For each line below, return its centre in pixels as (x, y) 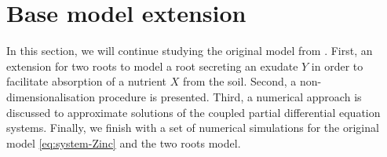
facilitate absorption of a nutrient (86, 81)
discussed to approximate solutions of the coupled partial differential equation (193, 112)
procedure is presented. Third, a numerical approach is (230, 96)
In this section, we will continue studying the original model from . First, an (190, 51)
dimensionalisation (51, 96)
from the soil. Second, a (239, 81)
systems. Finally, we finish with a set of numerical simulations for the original (193, 128)
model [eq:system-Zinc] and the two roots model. (124, 142)
